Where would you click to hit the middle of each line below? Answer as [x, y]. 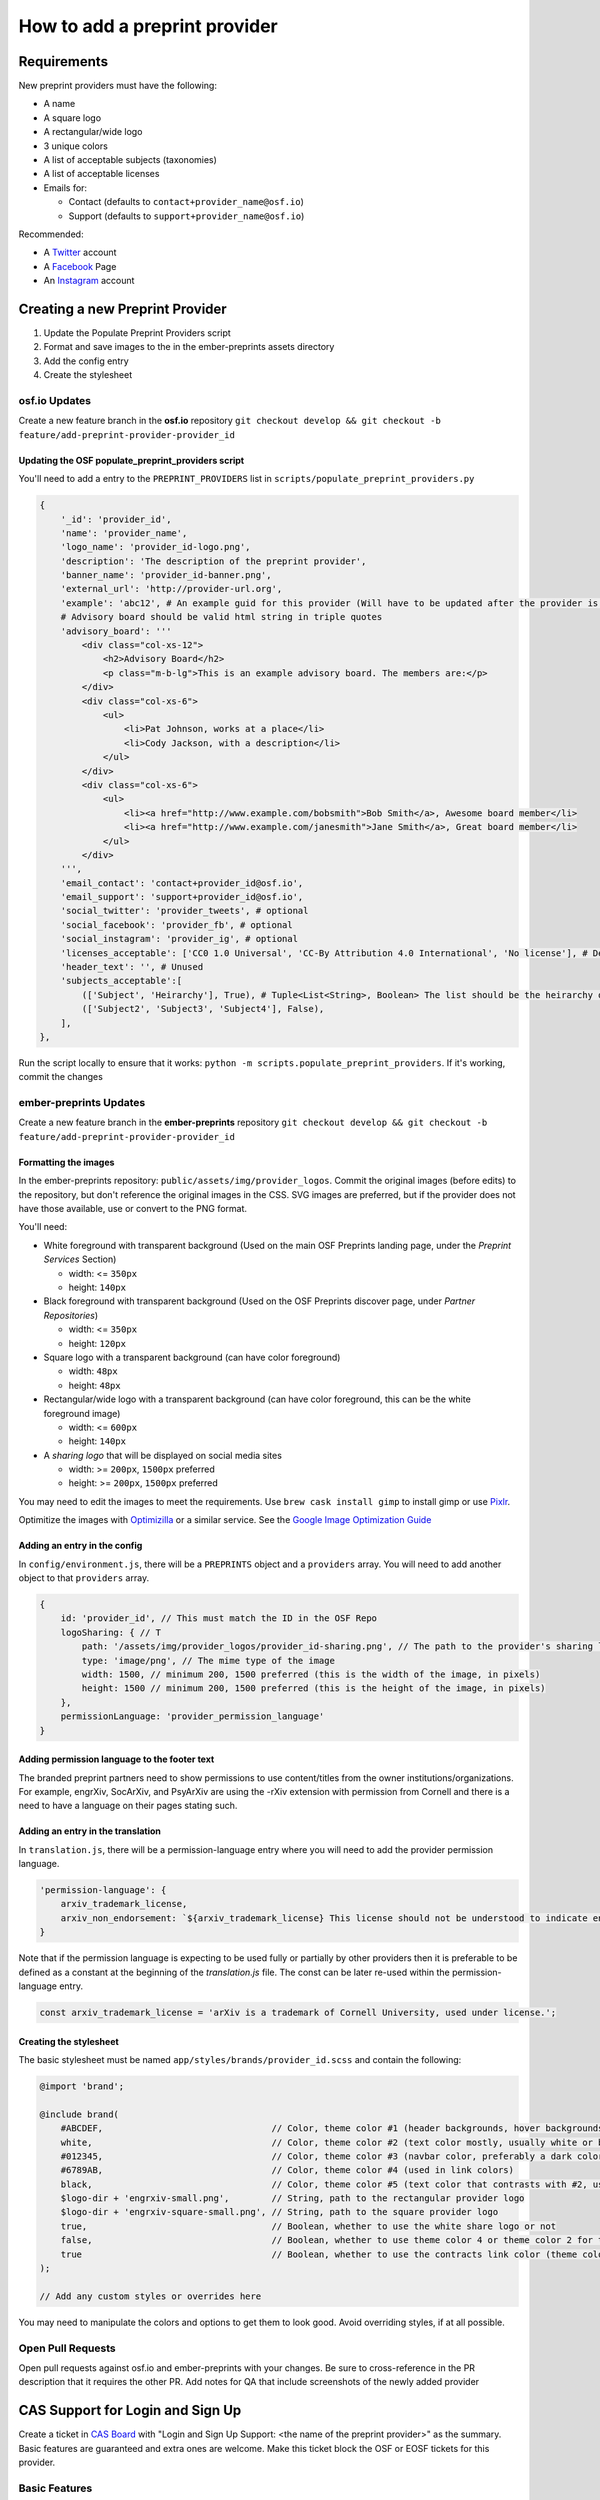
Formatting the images [66, 1162]
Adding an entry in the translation [90, 1831]
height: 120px [97, 1343]
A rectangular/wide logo [93, 132]
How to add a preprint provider [148, 26]
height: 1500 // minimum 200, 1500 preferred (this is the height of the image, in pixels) [313, 1688]
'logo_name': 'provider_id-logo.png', [155, 547]
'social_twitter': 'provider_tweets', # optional [184, 911]
